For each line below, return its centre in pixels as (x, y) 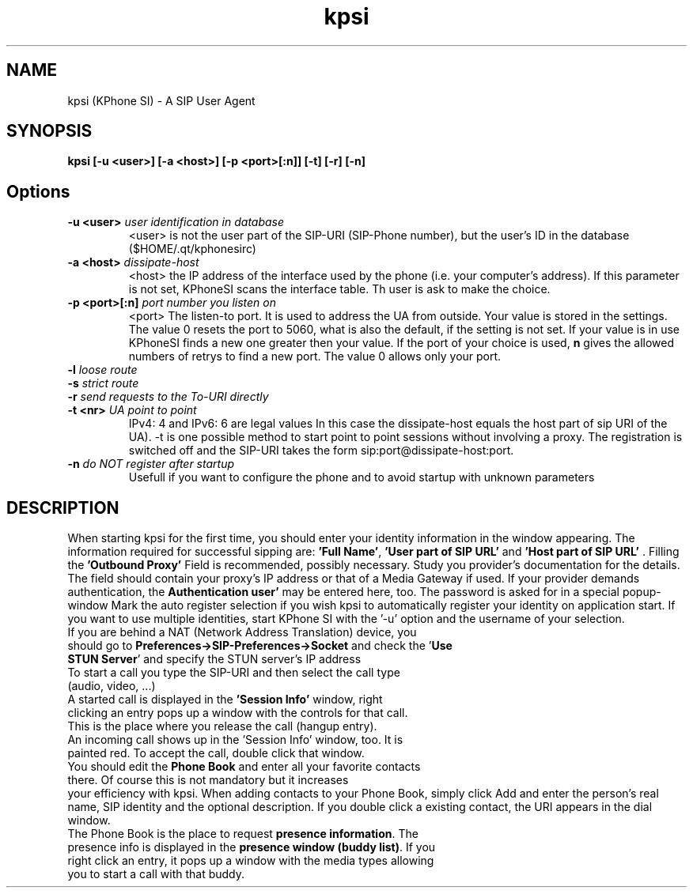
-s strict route (103, 383)
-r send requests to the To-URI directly (168, 397)
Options (38, 191)
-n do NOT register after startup (151, 464)
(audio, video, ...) (112, 686)
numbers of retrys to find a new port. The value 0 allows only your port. (315, 356)
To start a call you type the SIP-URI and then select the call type (234, 673)
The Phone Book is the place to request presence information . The (243, 834)
